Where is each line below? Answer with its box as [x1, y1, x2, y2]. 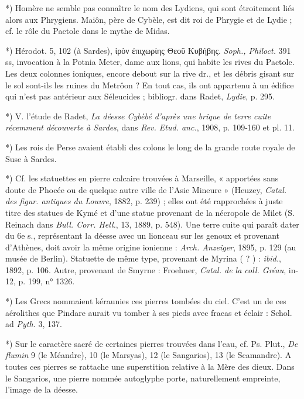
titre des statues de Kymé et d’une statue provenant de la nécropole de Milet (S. [5, 206, 295, 218]
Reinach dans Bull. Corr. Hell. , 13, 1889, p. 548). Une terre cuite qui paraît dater [5, 218, 299, 230]
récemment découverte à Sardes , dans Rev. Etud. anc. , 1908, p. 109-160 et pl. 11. [5, 121, 295, 133]
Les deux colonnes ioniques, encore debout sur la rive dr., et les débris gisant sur [5, 67, 295, 79]
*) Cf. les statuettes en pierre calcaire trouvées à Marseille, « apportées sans [5, 172, 279, 184]
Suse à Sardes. [5, 152, 57, 164]
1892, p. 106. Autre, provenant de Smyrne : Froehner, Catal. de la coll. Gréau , [5, 263, 286, 276]
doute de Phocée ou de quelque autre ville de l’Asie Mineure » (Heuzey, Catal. [5, 183, 287, 195]
